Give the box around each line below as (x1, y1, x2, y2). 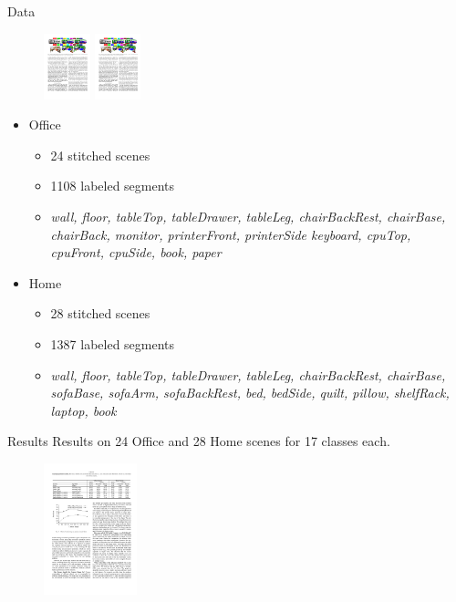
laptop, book (50, 400, 117, 420)
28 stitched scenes (50, 304, 150, 323)
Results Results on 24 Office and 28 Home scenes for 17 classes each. (7, 431, 390, 451)
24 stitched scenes (50, 145, 150, 164)
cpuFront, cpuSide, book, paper (50, 243, 222, 262)
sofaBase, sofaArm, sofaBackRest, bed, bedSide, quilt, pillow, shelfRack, (50, 383, 450, 402)
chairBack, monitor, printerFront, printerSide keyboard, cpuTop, (50, 224, 411, 244)
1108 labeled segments (50, 176, 175, 195)
